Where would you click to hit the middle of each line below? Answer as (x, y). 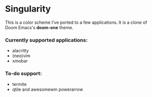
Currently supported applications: (46, 40)
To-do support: (23, 74)
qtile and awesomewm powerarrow (47, 89)
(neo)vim (21, 56)
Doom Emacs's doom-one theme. (39, 27)
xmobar (20, 61)
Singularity (28, 9)
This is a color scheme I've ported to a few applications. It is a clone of (76, 22)
